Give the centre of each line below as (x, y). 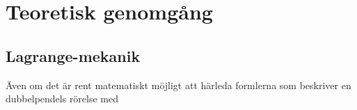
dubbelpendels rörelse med (62, 99)
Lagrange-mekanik (73, 55)
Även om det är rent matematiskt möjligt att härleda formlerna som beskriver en (178, 85)
